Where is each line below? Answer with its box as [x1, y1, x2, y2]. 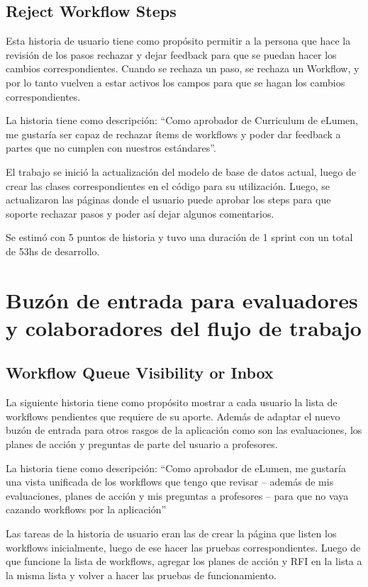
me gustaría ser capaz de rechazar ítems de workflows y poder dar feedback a [6, 126, 341, 141]
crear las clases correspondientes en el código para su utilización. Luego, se [6, 178, 330, 193]
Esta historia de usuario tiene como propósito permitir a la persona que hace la [6, 33, 351, 48]
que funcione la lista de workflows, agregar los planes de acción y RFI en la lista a [6, 554, 362, 569]
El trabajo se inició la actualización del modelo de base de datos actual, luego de [6, 164, 356, 179]
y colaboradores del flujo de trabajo [6, 313, 362, 342]
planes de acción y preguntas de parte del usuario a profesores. [6, 437, 278, 452]
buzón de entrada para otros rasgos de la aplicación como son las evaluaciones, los [6, 423, 362, 437]
